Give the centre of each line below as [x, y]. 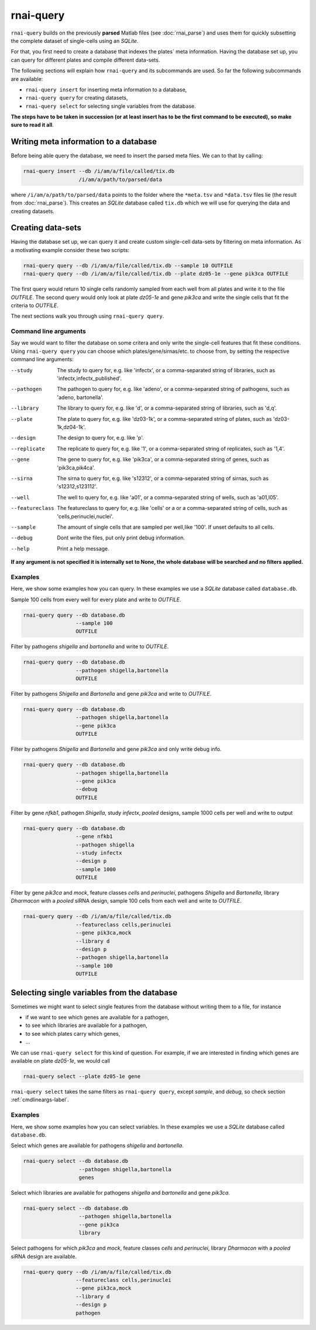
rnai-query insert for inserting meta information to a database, [106, 89]
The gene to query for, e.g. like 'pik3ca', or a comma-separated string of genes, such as [163, 460]
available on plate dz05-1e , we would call [61, 1061]
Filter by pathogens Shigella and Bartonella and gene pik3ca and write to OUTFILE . [111, 694]
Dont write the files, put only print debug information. [121, 538]
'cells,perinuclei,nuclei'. [85, 516]
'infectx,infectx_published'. [90, 379]
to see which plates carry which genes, [73, 1033]
